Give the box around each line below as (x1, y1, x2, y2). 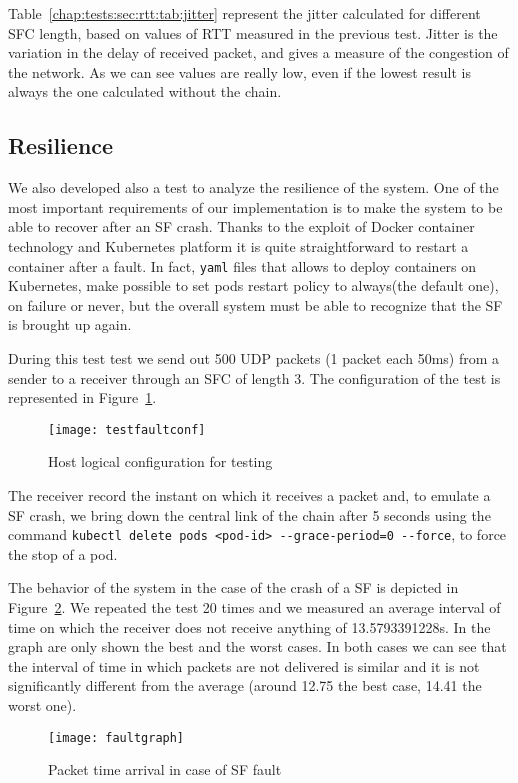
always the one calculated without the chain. (8, 81, 282, 102)
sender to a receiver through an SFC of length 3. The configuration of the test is (8, 367, 501, 388)
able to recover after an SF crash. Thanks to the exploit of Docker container (8, 216, 475, 237)
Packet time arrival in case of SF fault (48, 759, 282, 780)
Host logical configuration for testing (48, 451, 273, 472)
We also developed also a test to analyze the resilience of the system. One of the (8, 177, 499, 198)
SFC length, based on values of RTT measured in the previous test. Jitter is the (8, 22, 498, 43)
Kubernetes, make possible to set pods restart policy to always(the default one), (8, 275, 499, 296)
